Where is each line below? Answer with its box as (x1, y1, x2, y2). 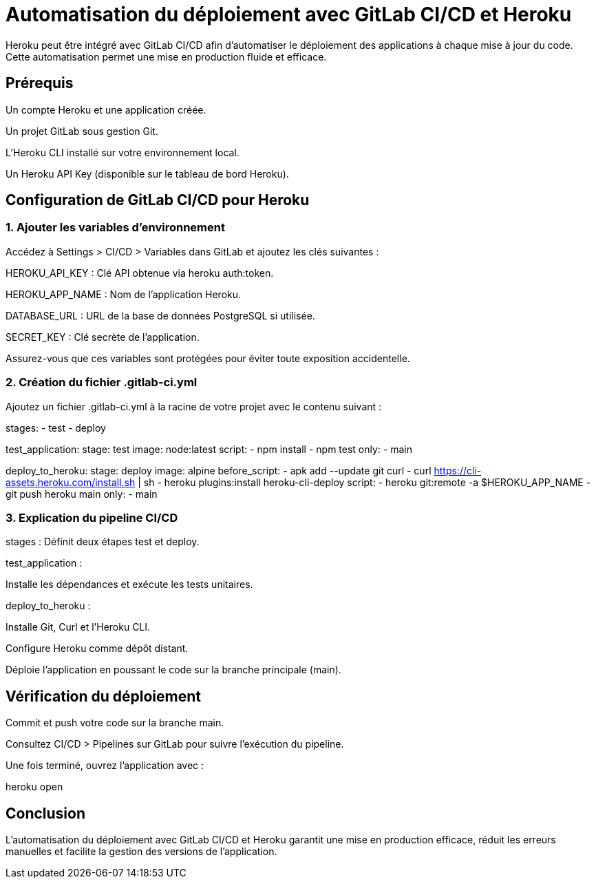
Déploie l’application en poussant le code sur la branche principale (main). (6, 664, 341, 676)
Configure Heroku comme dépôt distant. (6, 642, 189, 655)
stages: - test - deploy (6, 421, 106, 434)
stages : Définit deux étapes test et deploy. (6, 536, 200, 548)
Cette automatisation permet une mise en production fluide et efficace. (6, 50, 327, 63)
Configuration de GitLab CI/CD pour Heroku (6, 191, 310, 209)
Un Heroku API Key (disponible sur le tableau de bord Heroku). (6, 167, 289, 180)
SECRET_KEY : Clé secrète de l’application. (6, 330, 200, 343)
